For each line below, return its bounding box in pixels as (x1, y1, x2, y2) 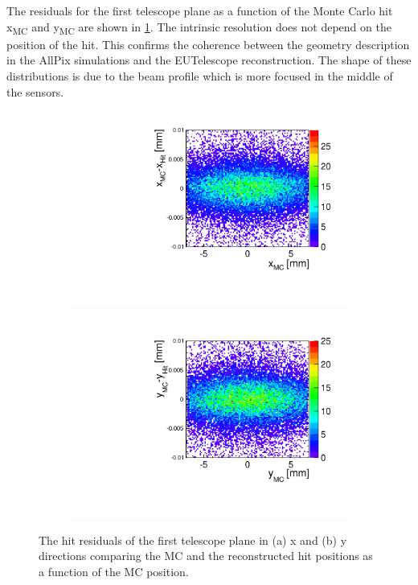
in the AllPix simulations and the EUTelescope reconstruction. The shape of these (6, 51, 412, 68)
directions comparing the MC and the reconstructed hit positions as (39, 547, 373, 564)
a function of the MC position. (39, 562, 189, 579)
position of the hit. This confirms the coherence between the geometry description (6, 35, 410, 52)
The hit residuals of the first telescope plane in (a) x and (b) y (39, 531, 347, 548)
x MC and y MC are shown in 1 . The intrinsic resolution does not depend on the (6, 18, 391, 37)
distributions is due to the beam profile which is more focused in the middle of (6, 67, 393, 84)
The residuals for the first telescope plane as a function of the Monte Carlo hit (6, 2, 393, 19)
